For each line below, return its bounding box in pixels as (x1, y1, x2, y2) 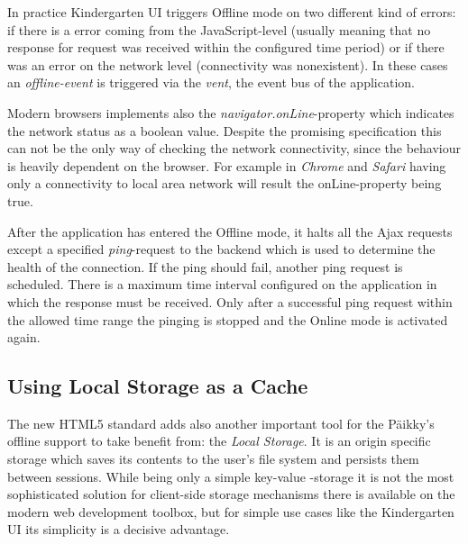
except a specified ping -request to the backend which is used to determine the (7, 240, 436, 258)
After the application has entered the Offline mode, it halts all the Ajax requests (7, 222, 453, 240)
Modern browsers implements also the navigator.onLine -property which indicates (7, 103, 454, 122)
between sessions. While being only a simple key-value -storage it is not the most (7, 467, 454, 485)
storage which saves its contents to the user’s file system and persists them (7, 449, 419, 468)
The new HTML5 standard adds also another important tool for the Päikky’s (7, 413, 435, 432)
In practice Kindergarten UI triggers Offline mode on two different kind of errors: (7, 3, 456, 21)
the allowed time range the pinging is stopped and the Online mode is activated (7, 310, 448, 329)
